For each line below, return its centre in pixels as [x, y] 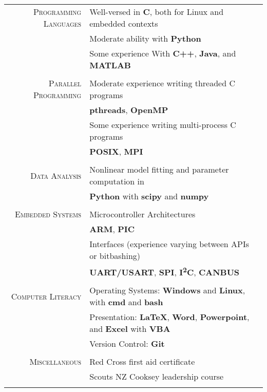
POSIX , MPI [116, 151]
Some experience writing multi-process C [163, 125]
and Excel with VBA [130, 329]
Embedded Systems [48, 214]
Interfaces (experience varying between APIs [169, 244]
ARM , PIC [112, 229]
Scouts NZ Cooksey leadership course [157, 377]
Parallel [65, 83]
